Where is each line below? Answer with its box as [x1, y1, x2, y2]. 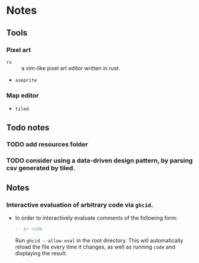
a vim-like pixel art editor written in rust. [21, 64, 121, 72]
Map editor [6, 91, 39, 99]
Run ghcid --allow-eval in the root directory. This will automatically [14, 237, 184, 244]
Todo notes [6, 122, 50, 132]
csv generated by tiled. [6, 164, 75, 172]
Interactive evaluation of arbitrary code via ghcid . [6, 200, 154, 209]
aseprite [14, 77, 37, 83]
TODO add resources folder [6, 140, 89, 149]
